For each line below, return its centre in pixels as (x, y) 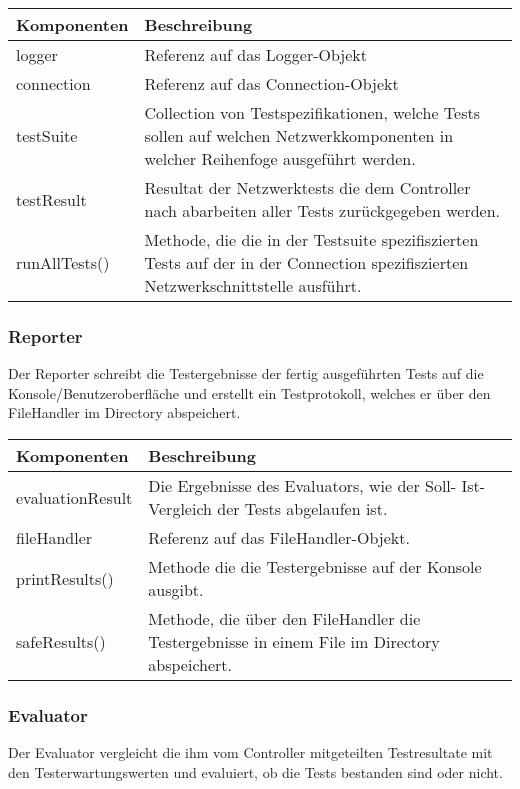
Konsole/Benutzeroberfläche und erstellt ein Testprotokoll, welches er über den (249, 392)
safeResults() (61, 641)
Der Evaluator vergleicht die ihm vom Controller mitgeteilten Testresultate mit (250, 752)
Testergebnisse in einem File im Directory (294, 641)
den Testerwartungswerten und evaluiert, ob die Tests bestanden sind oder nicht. (255, 771)
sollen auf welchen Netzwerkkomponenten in (299, 135)
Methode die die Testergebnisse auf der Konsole (315, 566)
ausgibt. (176, 589)
